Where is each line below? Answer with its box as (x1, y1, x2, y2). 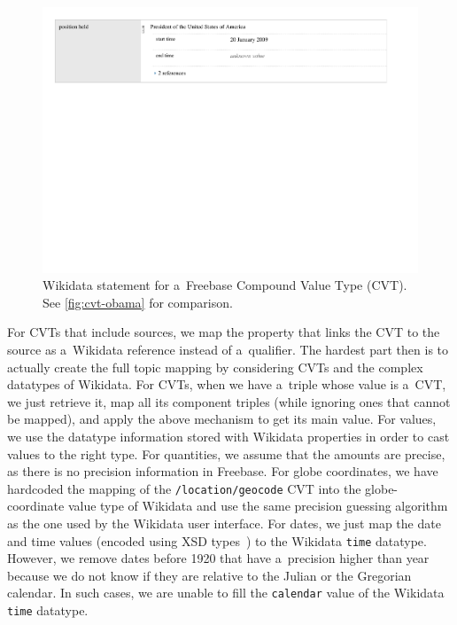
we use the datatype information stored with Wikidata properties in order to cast (7, 427, 450, 445)
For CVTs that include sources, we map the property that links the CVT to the (7, 323, 440, 341)
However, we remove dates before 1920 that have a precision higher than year (7, 549, 430, 567)
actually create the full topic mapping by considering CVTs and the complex (7, 357, 423, 376)
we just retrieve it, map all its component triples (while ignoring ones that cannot (7, 392, 451, 410)
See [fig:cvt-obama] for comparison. (43, 293, 233, 311)
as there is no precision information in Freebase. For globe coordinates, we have (7, 462, 438, 480)
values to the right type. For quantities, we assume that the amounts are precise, (7, 444, 445, 463)
